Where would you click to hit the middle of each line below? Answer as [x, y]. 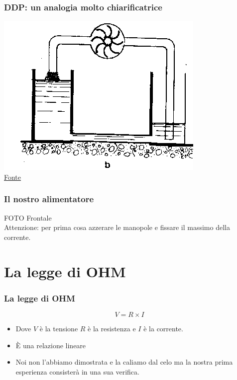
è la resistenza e [112, 328]
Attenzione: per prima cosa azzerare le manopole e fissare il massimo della [117, 227]
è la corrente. [163, 328]
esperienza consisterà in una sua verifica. [77, 371]
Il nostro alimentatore [49, 199]
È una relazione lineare [51, 345]
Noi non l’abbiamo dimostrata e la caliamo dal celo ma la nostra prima [124, 362]
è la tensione [59, 328]
